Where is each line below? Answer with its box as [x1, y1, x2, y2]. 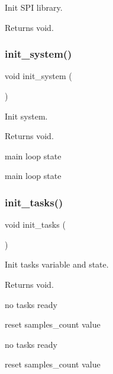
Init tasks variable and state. [5, 258, 109, 271]
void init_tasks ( [5, 218, 66, 231]
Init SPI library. [5, 1, 63, 13]
